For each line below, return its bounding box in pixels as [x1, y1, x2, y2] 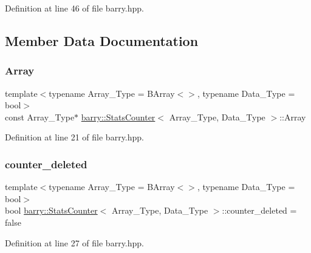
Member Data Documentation [5, 31, 199, 50]
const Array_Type [5, 110, 75, 123]
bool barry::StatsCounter [5, 204, 98, 217]
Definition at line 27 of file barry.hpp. [5, 236, 144, 249]
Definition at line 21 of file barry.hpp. [5, 131, 144, 143]
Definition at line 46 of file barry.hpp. [5, 2, 144, 14]
